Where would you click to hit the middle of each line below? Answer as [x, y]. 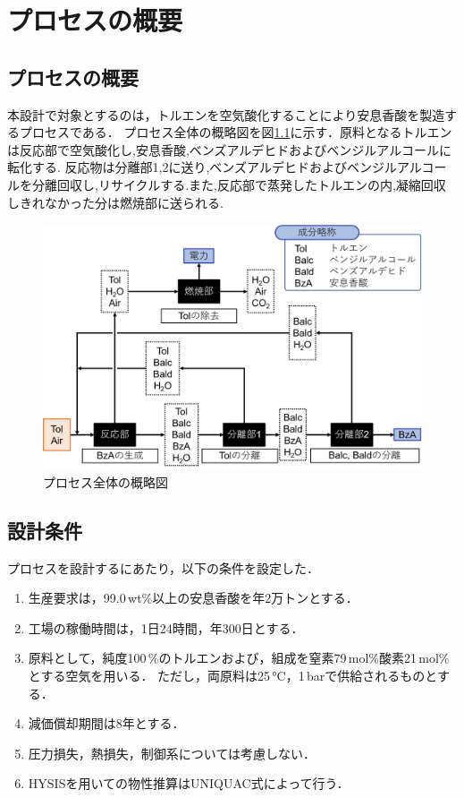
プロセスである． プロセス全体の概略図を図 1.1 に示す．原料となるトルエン [236, 132]
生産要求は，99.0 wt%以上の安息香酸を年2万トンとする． [193, 598]
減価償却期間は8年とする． [106, 723]
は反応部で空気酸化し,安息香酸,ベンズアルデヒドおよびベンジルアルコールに [229, 149]
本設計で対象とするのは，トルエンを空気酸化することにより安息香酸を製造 [226, 114]
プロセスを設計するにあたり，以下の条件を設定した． [164, 567]
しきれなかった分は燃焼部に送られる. [115, 202]
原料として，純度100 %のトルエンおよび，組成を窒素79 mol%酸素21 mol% [239, 658]
